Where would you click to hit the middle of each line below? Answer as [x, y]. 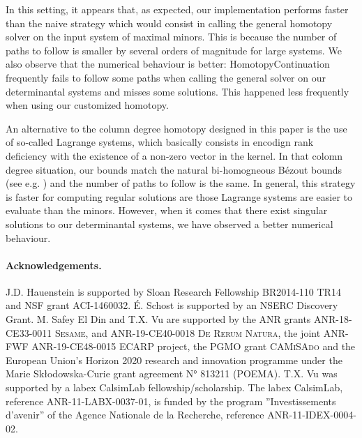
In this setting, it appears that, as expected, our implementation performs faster [177, 9]
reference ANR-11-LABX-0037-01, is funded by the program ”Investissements [171, 401]
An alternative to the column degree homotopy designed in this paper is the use [176, 128]
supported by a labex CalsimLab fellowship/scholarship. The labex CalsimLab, [174, 387]
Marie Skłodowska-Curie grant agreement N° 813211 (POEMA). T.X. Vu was [172, 373]
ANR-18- [333, 319]
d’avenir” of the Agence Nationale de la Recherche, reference [135, 415]
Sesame [70, 332]
